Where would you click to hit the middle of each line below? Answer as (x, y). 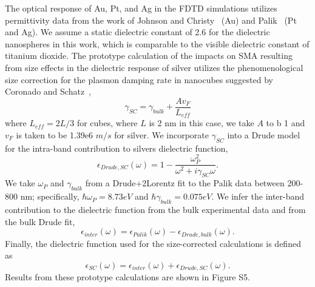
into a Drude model (264, 134)
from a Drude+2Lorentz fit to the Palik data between (185, 183)
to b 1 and (286, 123)
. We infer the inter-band (258, 196)
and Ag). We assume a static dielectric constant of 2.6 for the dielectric (137, 32)
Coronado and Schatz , (48, 91)
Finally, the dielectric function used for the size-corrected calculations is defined (153, 243)
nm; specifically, (50, 196)
